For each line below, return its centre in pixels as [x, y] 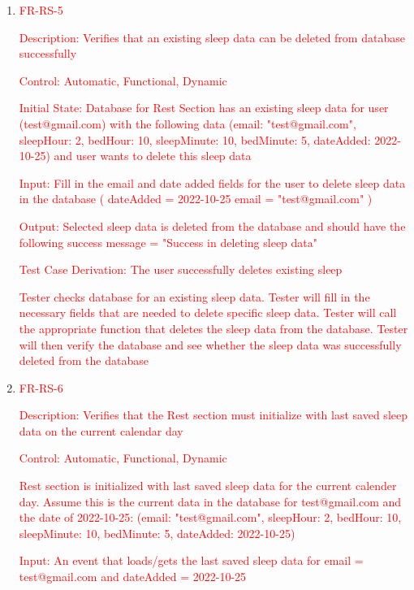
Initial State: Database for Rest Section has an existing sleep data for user [204, 108]
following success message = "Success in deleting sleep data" [168, 242]
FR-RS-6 [41, 387]
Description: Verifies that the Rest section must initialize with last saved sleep [213, 415]
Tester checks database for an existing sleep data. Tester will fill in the [194, 296]
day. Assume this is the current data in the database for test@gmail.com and [210, 501]
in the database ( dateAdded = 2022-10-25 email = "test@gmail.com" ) [196, 199]
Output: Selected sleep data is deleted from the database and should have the [212, 226]
